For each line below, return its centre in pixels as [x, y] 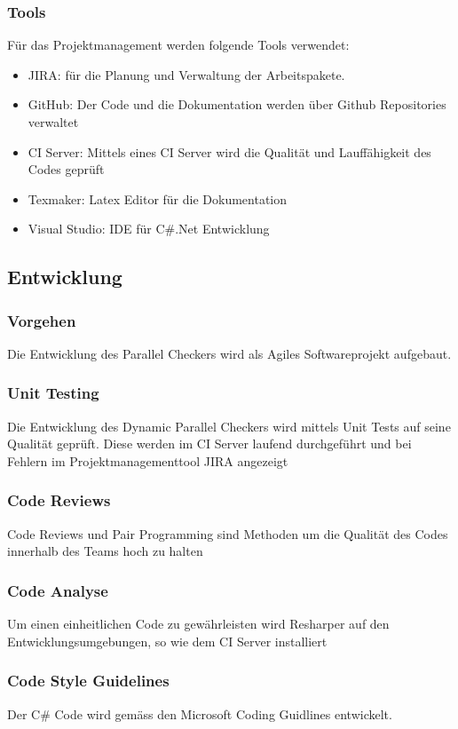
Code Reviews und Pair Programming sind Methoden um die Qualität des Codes [228, 533]
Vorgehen [42, 320]
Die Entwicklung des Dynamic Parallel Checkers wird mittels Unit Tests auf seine [229, 426]
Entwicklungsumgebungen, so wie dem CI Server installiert [167, 641]
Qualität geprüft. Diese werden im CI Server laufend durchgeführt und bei [209, 444]
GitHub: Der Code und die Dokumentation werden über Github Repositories [237, 104]
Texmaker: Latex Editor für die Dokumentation [158, 198]
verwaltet [53, 122]
